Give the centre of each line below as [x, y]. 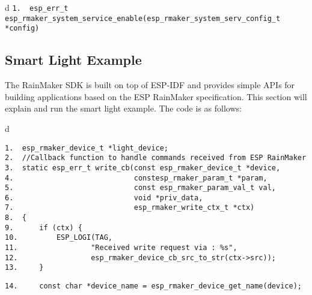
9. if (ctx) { [44, 228]
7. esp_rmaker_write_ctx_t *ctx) [130, 208]
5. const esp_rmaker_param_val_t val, [141, 188]
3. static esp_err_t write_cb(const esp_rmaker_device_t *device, [143, 168]
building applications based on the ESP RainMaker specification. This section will [156, 96]
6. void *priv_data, [104, 198]
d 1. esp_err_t [37, 7]
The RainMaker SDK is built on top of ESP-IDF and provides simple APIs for [150, 85]
